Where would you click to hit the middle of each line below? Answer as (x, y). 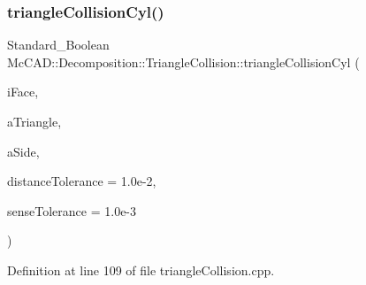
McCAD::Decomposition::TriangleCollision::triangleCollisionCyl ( (183, 62)
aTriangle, (34, 121)
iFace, (23, 92)
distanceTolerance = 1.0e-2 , (82, 181)
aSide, (23, 151)
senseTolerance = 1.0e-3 (72, 210)
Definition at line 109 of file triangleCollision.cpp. (141, 270)
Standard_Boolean (58, 45)
